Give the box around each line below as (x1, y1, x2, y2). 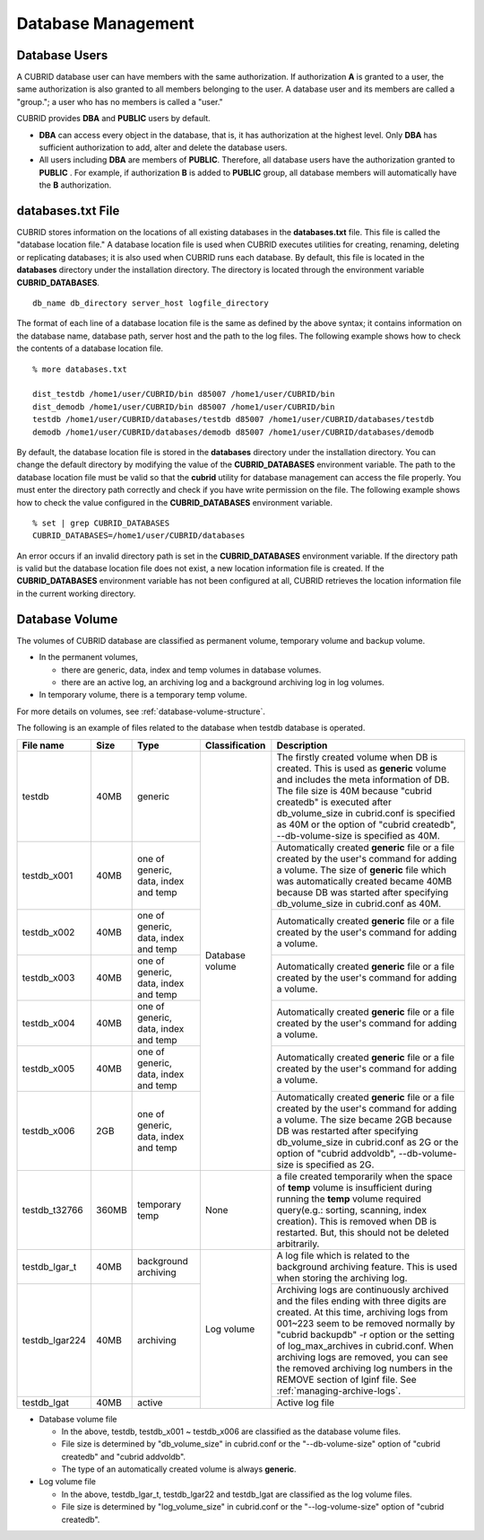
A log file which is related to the (276, 1249, 411, 1262)
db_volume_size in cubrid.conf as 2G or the (276, 1136, 459, 1148)
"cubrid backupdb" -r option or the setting (276, 1328, 455, 1341)
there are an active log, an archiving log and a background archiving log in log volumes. (61, 676, 385, 687)
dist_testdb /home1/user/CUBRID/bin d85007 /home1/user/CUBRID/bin (32, 389, 335, 400)
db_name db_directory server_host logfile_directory (32, 298, 269, 309)
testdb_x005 (22, 1062, 75, 1075)
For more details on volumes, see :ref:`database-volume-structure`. (16, 706, 266, 717)
